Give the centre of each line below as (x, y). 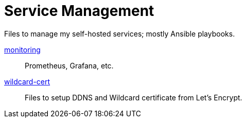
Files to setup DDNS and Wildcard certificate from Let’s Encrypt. (134, 97)
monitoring (22, 49)
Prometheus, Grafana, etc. (69, 65)
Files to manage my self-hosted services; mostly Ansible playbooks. (120, 33)
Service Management (79, 11)
